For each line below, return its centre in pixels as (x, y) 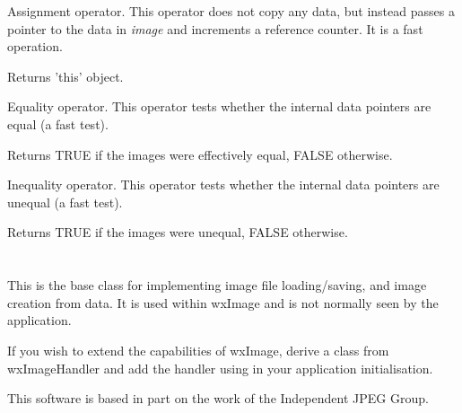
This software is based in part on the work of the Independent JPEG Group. (218, 398)
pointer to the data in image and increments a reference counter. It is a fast (215, 28)
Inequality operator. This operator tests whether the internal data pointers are (223, 185)
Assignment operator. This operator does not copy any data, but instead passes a (231, 11)
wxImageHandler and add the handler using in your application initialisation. (220, 368)
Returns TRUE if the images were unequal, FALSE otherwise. (178, 232)
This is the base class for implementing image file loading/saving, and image (217, 285)
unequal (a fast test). (65, 202)
